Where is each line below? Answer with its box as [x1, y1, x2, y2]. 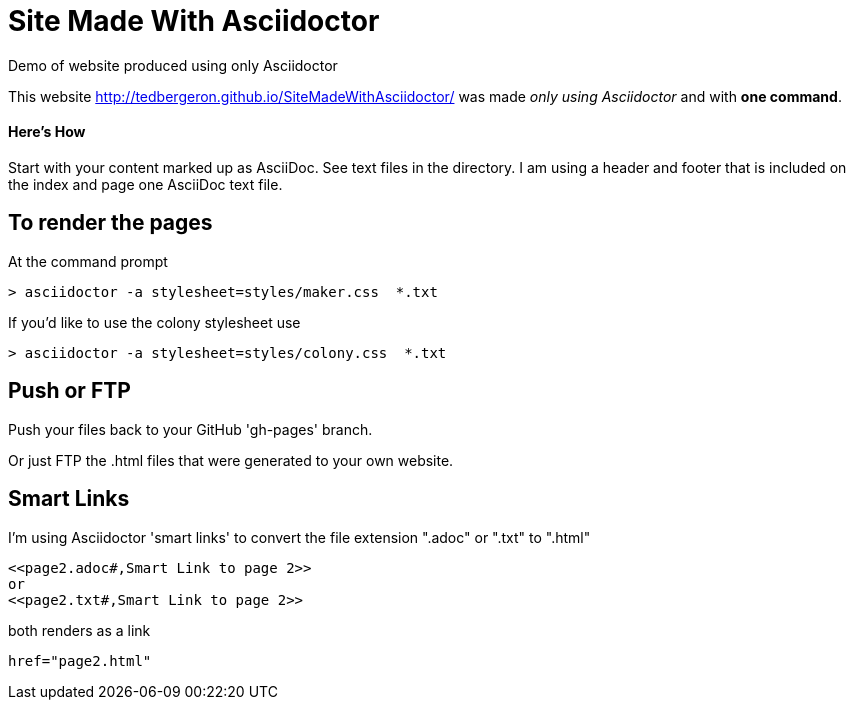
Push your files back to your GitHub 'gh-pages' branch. [8, 420, 373, 438]
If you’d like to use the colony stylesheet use [8, 313, 301, 331]
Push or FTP [8, 378, 131, 404]
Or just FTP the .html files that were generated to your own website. [8, 451, 454, 469]
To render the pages [8, 210, 213, 236]
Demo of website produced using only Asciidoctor [8, 56, 338, 74]
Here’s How [8, 123, 86, 141]
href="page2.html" [8, 652, 152, 669]
